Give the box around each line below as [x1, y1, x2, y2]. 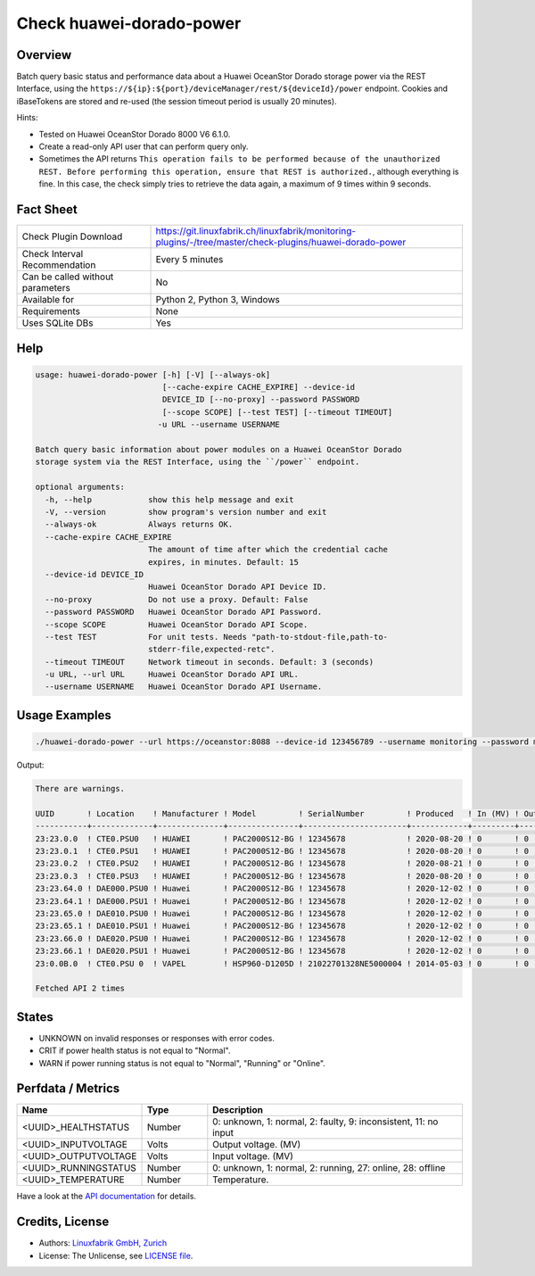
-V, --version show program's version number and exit [45, 507, 327, 517]
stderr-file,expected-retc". [147, 644, 276, 655]
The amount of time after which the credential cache [147, 544, 388, 555]
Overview [16, 47, 72, 62]
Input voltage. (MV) [212, 1150, 294, 1163]
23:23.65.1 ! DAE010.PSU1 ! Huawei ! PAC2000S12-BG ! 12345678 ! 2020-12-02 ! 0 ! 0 [35, 921, 530, 932]
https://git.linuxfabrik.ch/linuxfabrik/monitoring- [155, 225, 357, 237]
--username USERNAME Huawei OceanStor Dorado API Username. [45, 682, 323, 692]
